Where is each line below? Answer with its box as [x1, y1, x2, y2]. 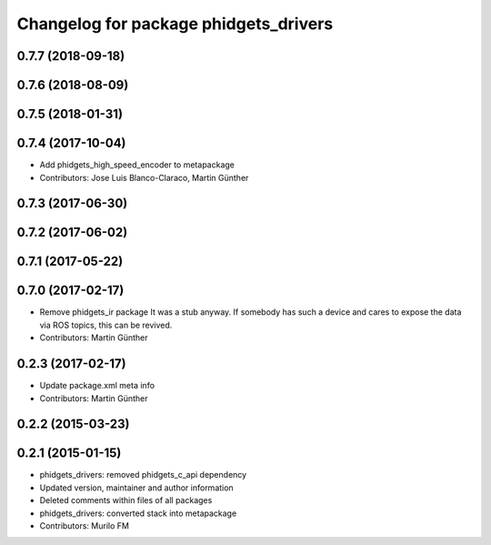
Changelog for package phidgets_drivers [16, 14, 334, 34]
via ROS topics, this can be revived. [39, 319, 173, 330]
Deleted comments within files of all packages [39, 495, 213, 506]
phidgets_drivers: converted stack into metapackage [39, 508, 237, 519]
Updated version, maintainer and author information [39, 482, 234, 493]
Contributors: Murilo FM [39, 520, 129, 531]
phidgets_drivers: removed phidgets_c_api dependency [39, 469, 247, 480]
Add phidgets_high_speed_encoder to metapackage [39, 159, 235, 170]
